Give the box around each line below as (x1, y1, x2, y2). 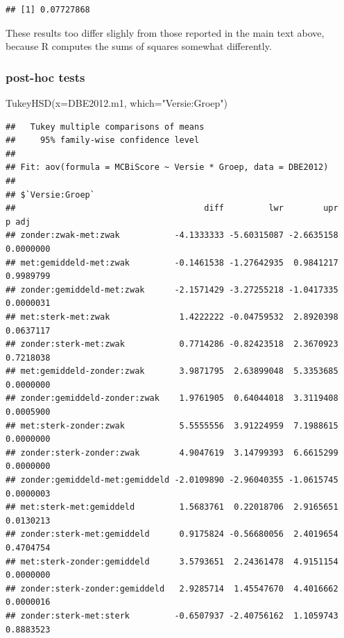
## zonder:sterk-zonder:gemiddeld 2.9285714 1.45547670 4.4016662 (6, 583, 338, 594)
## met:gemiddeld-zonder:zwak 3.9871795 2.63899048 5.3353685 (6, 366, 338, 377)
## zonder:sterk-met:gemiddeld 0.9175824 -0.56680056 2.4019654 (6, 529, 338, 540)
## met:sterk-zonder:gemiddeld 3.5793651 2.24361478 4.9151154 (6, 556, 338, 567)
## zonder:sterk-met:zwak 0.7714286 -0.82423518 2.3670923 (6, 339, 338, 350)
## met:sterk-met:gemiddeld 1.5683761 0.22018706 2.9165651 (6, 502, 338, 512)
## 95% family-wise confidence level (6, 135, 200, 146)
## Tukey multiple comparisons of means (6, 121, 205, 132)
